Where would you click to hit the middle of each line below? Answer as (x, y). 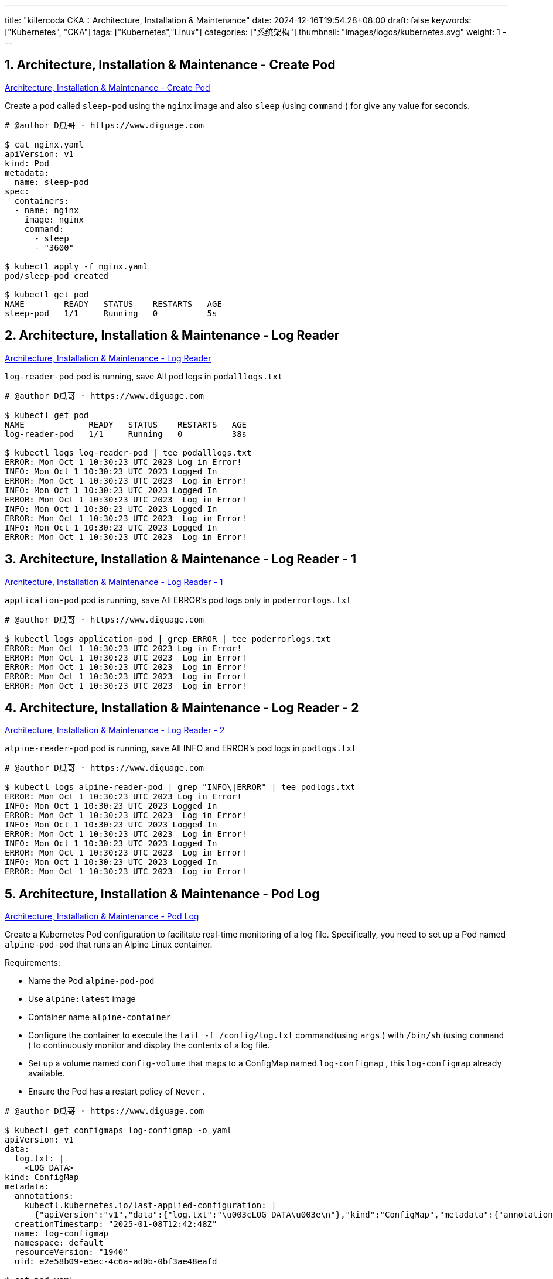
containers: (42, 201)
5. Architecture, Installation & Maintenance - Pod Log (162, 894)
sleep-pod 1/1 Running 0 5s (111, 313)
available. (47, 1073)
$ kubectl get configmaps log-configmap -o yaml (118, 1131)
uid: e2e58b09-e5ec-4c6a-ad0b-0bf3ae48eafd (116, 1262)
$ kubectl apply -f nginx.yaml (76, 266)
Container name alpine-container (100, 1017)
